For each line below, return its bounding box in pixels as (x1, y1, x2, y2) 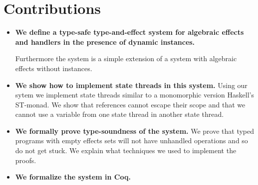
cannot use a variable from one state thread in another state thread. (15, 109, 224, 119)
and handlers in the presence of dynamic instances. (15, 36, 195, 47)
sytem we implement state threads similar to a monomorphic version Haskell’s (15, 90, 254, 100)
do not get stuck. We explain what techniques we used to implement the (15, 145, 237, 156)
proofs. (15, 155, 36, 165)
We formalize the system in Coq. (15, 172, 131, 182)
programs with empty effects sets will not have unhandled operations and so (15, 135, 248, 146)
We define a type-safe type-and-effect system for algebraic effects (15, 27, 244, 37)
